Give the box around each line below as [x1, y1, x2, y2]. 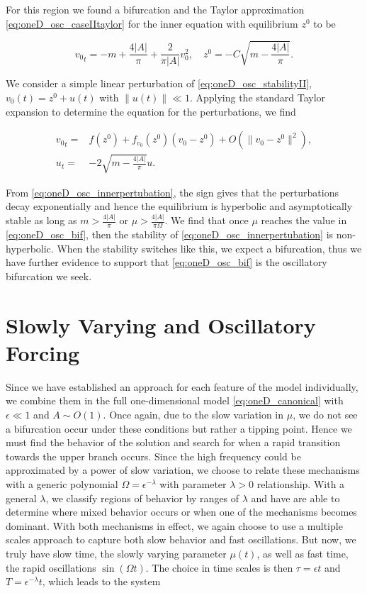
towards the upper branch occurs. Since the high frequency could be [6, 448, 301, 463]
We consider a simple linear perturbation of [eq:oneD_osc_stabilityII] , [6, 76, 312, 91]
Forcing [6, 338, 80, 367]
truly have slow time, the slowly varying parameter [6, 545, 227, 560]
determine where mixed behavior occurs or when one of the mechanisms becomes [6, 504, 357, 519]
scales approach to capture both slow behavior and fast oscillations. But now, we [6, 532, 356, 547]
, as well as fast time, [256, 545, 349, 560]
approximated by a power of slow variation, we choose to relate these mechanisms [6, 462, 360, 477]
